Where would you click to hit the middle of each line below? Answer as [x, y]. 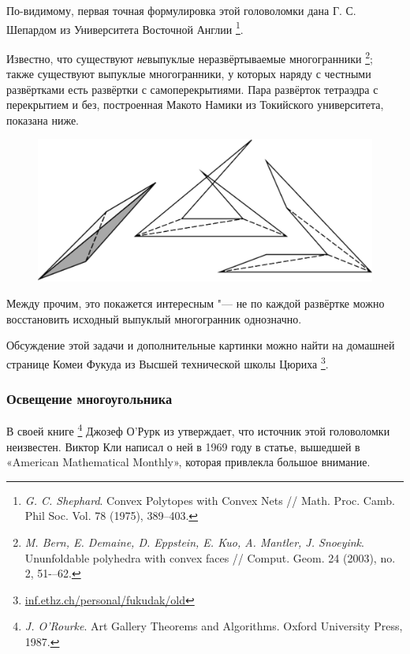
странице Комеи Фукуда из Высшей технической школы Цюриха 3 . [168, 362]
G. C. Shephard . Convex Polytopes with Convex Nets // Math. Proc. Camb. [210, 500]
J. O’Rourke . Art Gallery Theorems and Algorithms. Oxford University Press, [214, 626]
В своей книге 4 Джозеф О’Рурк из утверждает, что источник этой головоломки [198, 430]
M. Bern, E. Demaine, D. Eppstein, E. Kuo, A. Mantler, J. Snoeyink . [194, 542]
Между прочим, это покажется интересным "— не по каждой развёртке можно [196, 303]
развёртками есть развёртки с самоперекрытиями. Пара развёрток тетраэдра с [192, 89]
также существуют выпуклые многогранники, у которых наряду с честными [189, 74]
